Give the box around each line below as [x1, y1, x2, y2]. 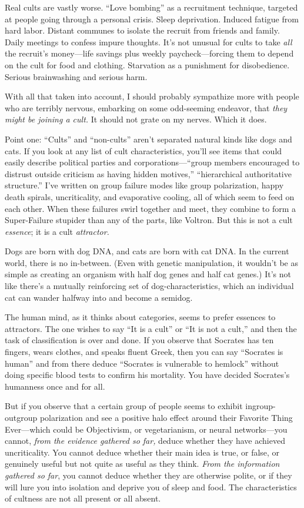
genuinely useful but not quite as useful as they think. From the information [5, 457, 280, 470]
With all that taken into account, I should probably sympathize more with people [5, 90, 299, 102]
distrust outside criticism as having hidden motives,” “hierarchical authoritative [5, 167, 292, 180]
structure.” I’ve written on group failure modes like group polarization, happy [5, 179, 284, 191]
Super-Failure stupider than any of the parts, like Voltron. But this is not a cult [5, 214, 293, 226]
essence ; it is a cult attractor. [5, 225, 109, 237]
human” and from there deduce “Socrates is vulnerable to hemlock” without [5, 357, 279, 369]
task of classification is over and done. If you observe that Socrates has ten [5, 334, 274, 346]
